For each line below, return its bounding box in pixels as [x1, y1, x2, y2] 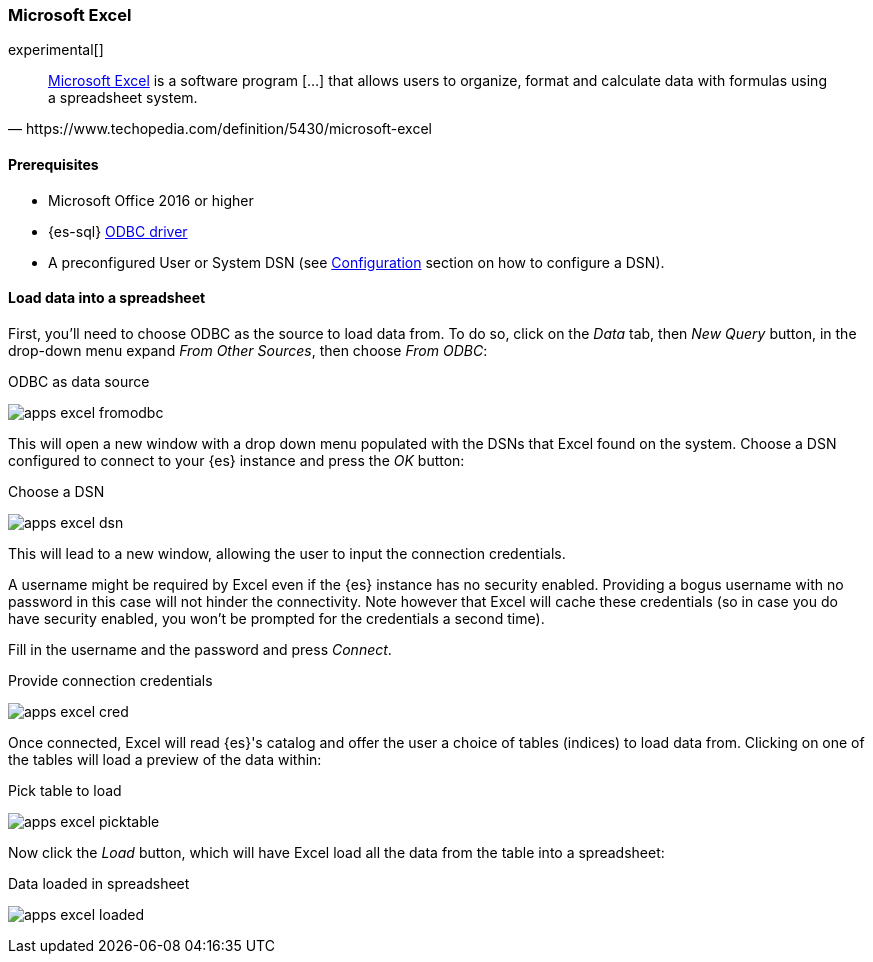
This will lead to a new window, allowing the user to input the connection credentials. [8, 544, 566, 562]
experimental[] [8, 41, 104, 59]
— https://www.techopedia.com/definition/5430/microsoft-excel [8, 120, 432, 138]
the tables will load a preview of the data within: [8, 750, 322, 768]
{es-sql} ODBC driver [48, 222, 188, 240]
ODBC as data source [8, 372, 150, 390]
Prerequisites [8, 155, 99, 173]
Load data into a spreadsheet [8, 289, 206, 307]
